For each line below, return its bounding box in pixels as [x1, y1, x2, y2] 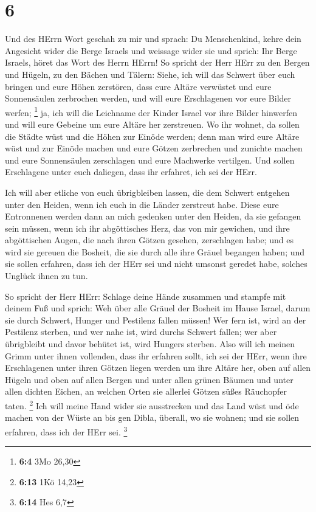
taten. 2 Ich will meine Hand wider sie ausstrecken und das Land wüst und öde [5, 398, 299, 412]
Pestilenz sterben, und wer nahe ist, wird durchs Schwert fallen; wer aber [5, 325, 277, 338]
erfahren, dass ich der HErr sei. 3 [5, 423, 128, 438]
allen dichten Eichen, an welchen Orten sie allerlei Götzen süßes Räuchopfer [5, 385, 287, 398]
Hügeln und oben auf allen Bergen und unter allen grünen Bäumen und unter [5, 373, 294, 386]
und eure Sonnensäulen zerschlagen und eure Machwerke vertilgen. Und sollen [5, 153, 295, 166]
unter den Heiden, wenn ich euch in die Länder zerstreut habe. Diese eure [5, 198, 279, 210]
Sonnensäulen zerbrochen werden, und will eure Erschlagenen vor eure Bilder [5, 92, 292, 105]
